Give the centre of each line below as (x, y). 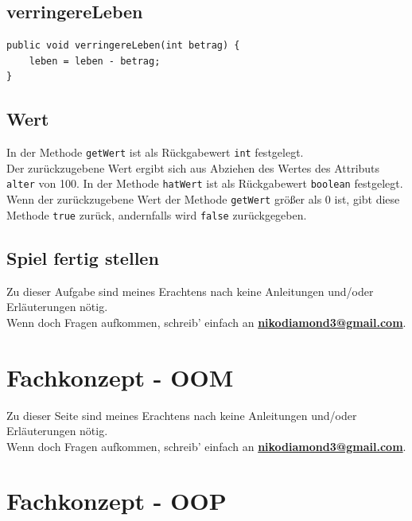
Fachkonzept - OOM (120, 377)
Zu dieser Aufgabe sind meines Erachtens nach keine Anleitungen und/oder (190, 291)
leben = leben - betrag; (95, 61)
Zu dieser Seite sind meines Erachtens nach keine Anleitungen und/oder (182, 415)
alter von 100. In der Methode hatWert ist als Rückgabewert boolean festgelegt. (205, 183)
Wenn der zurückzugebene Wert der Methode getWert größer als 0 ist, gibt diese (203, 199)
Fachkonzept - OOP (117, 501)
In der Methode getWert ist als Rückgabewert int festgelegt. (155, 152)
